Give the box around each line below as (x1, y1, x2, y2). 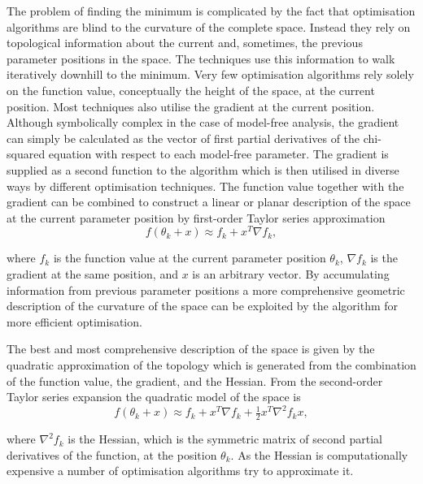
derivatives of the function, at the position (7, 446, 217, 463)
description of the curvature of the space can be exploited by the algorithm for (7, 297, 399, 314)
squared (7, 145, 46, 162)
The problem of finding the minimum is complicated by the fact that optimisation (7, 2, 416, 19)
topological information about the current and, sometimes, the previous (7, 34, 363, 51)
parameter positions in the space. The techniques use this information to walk (7, 50, 395, 67)
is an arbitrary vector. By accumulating (192, 265, 390, 282)
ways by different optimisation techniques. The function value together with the (7, 177, 404, 194)
